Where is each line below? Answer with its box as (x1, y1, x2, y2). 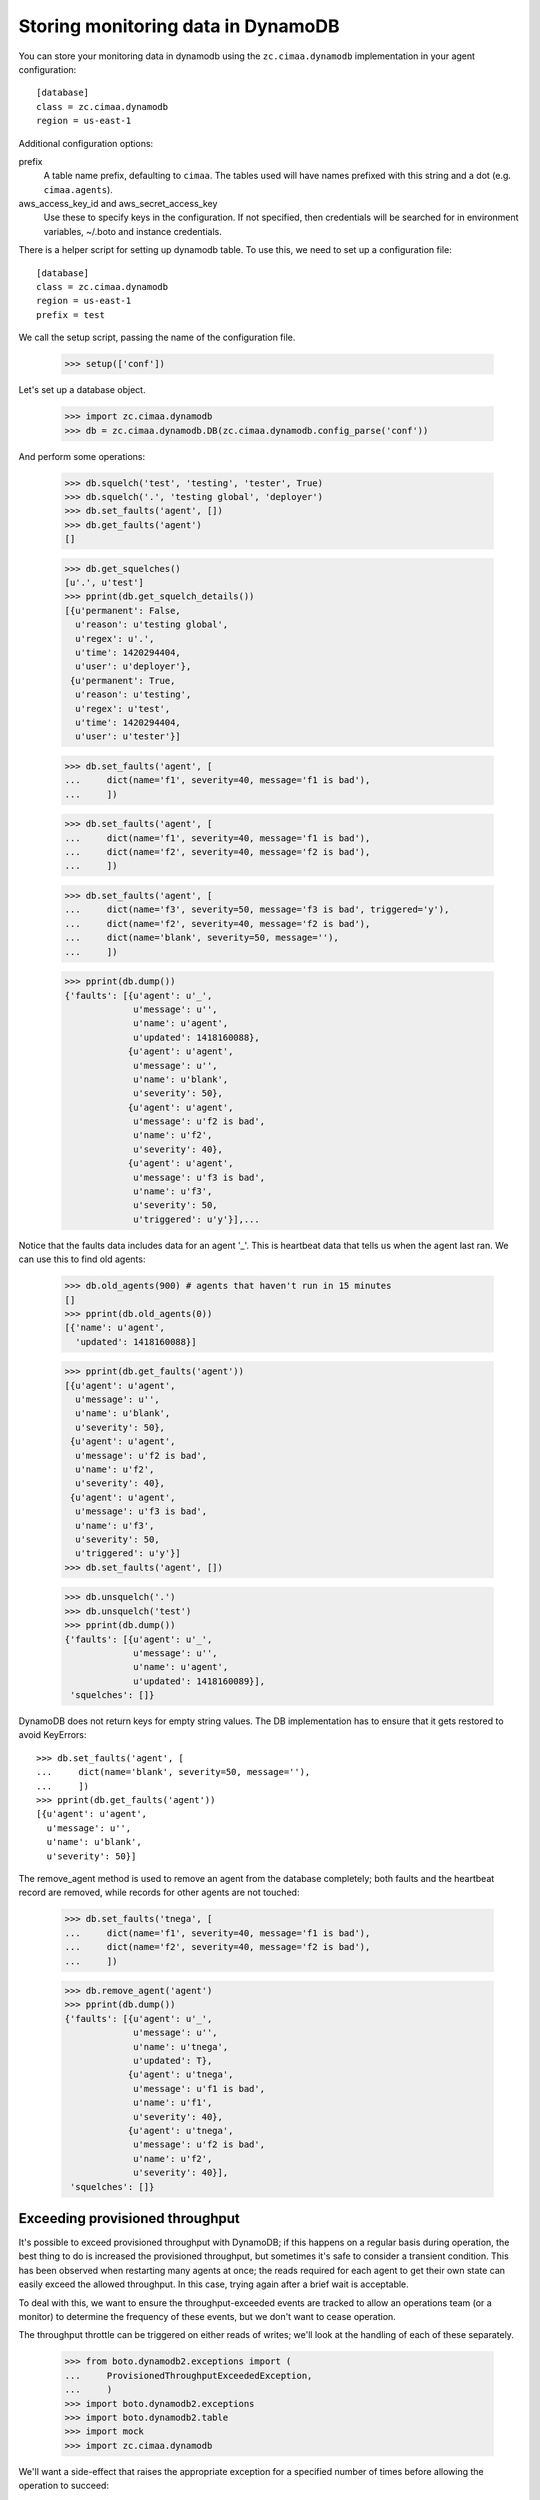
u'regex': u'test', (75, 703, 171, 714)
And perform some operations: (18, 450, 145, 462)
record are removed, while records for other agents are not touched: (18, 1886, 300, 1899)
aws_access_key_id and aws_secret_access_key (18, 198, 218, 210)
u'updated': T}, (133, 2055, 213, 2067)
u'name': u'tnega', (133, 2041, 229, 2052)
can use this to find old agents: (18, 1253, 146, 1265)
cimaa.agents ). (43, 183, 114, 195)
